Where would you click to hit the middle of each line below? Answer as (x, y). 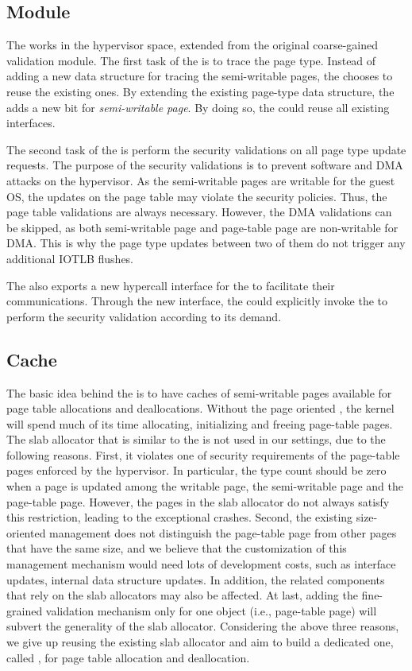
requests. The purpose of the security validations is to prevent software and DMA (205, 165)
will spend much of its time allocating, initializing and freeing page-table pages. (200, 423)
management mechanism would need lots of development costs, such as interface (201, 564)
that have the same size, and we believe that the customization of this (177, 548)
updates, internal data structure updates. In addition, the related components (196, 579)
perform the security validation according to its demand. (144, 316)
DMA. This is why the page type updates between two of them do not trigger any (206, 243)
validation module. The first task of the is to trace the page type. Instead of (191, 60)
